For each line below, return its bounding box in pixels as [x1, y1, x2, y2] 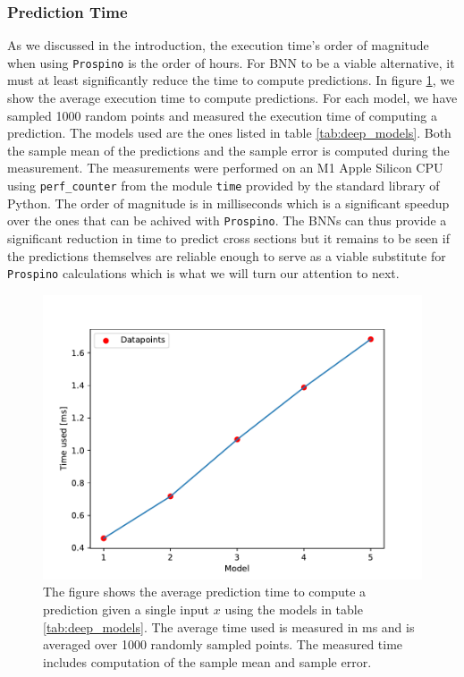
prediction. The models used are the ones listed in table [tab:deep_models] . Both [7, 123, 451, 142]
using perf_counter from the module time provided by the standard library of [7, 176, 440, 195]
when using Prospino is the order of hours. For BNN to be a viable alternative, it [7, 53, 455, 72]
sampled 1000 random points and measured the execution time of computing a [7, 106, 437, 124]
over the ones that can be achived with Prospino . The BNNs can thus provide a [7, 211, 447, 230]
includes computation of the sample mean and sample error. [43, 652, 372, 671]
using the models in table [224, 599, 363, 618]
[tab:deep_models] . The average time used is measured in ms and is [43, 617, 415, 636]
